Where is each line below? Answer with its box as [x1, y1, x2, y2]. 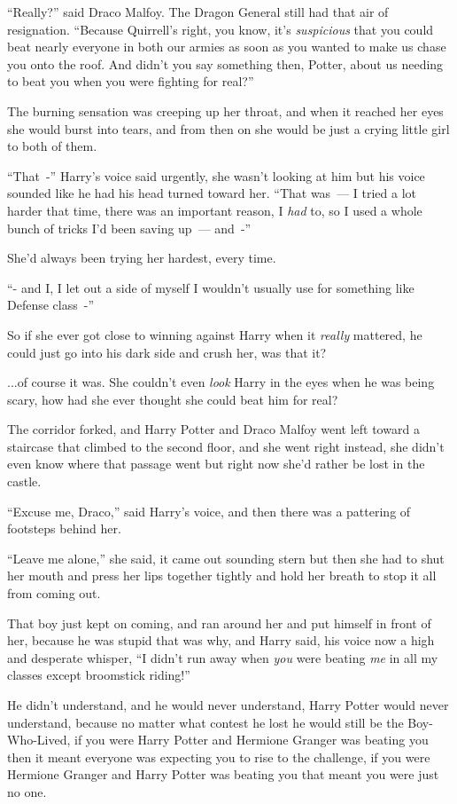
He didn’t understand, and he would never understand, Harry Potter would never [7, 696, 449, 713]
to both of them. [7, 137, 97, 155]
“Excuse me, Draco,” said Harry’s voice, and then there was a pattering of [7, 501, 411, 520]
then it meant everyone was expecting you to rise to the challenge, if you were [7, 747, 430, 766]
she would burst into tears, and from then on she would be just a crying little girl [7, 119, 450, 138]
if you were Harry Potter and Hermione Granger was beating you [74, 730, 429, 749]
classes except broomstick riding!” [7, 666, 190, 684]
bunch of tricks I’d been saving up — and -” [7, 218, 252, 237]
